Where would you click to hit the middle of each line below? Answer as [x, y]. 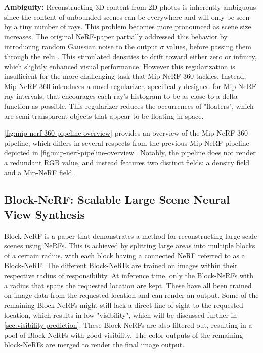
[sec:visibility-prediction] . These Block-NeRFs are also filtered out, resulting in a [128, 325]
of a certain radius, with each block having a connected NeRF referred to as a [125, 255]
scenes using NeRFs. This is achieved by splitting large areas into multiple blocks [130, 246]
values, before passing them [209, 46]
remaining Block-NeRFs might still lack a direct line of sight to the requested [124, 305]
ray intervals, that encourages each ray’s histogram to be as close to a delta [121, 96]
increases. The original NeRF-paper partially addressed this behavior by [116, 36]
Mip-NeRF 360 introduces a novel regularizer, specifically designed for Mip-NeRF [130, 86]
